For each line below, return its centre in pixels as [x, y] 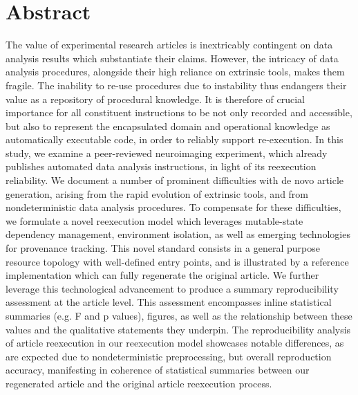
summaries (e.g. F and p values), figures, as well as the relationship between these [179, 315]
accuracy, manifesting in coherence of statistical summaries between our [158, 370]
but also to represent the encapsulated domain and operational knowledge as [168, 126]
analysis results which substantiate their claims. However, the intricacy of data [172, 58]
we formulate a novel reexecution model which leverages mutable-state [154, 220]
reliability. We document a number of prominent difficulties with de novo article [175, 180]
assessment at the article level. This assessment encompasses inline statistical [169, 302]
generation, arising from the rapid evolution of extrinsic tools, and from [157, 193]
